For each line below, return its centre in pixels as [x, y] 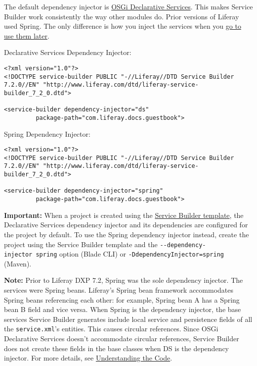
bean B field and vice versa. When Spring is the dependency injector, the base [123, 309]
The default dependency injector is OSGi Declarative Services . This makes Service [128, 6]
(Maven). [18, 263]
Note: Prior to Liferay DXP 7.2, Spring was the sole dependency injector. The [124, 280]
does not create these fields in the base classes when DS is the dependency [116, 348]
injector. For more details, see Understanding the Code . [88, 358]
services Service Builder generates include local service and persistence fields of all [128, 319]
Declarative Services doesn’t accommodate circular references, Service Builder [122, 339]
